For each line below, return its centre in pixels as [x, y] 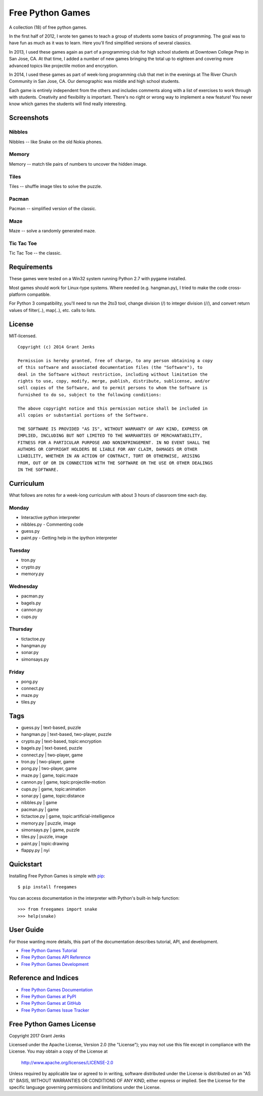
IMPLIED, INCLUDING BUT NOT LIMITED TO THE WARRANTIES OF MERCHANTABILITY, [110, 436]
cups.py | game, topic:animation [53, 789]
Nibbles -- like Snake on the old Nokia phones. [56, 142]
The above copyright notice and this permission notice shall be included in [113, 408]
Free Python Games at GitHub [51, 1003]
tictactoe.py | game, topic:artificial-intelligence [68, 816]
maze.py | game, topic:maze [50, 775]
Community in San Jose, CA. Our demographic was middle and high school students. [94, 81]
